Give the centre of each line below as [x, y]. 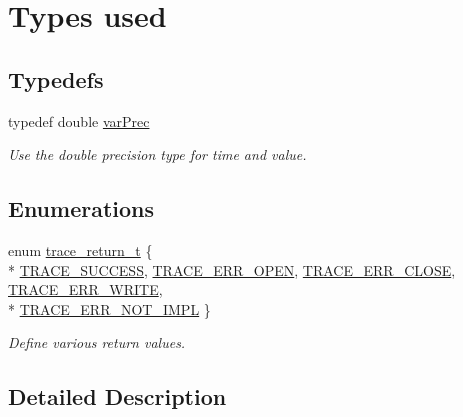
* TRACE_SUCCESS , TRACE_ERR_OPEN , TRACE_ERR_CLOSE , [232, 269]
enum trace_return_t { [80, 249]
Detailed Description [117, 396]
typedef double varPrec [79, 120]
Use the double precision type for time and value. [157, 154]
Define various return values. [97, 342]
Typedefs [56, 78]
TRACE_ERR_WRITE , [85, 289]
